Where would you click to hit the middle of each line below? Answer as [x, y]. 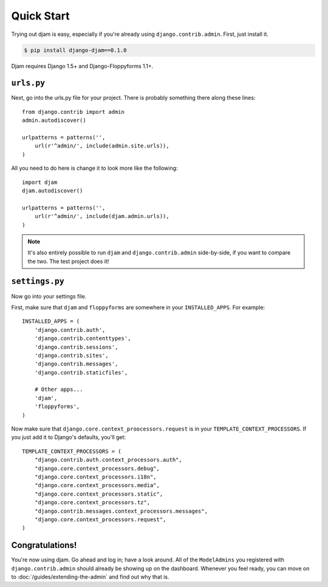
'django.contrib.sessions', [76, 347]
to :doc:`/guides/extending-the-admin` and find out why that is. [90, 577]
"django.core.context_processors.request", [100, 519]
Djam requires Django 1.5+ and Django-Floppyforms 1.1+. [82, 66]
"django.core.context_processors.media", [97, 485]
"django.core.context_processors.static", [99, 494]
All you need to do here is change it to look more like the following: [95, 168]
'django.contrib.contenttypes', [83, 339]
